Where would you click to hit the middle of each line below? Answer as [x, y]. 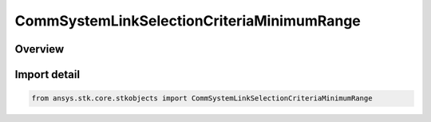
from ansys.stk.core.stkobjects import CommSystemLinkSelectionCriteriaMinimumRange [202, 98]
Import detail [47, 75]
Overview [40, 49]
